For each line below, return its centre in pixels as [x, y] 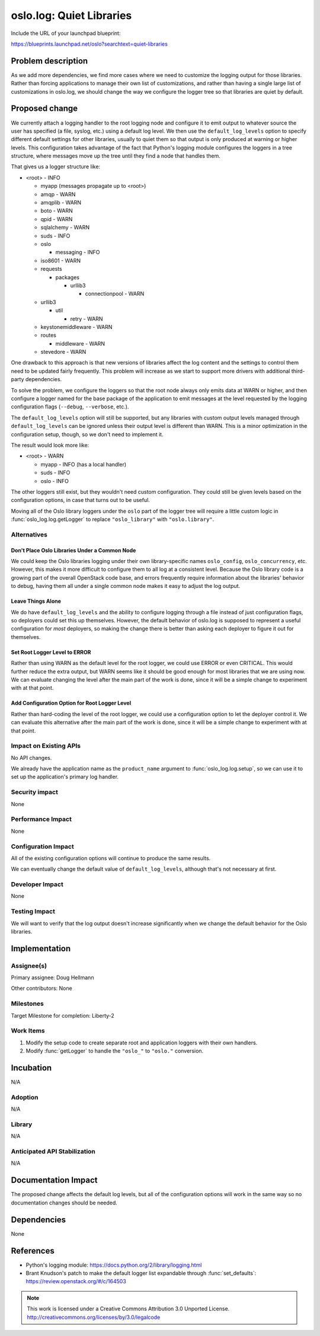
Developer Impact [37, 884]
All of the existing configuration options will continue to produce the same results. [111, 858]
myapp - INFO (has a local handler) [84, 464]
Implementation [41, 948]
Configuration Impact [42, 846]
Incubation [31, 1068]
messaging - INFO [78, 253]
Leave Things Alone [36, 601]
